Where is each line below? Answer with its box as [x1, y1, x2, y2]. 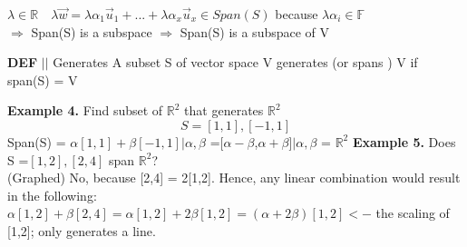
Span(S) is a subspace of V [180, 22, 330, 41]
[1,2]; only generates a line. [7, 221, 156, 240]
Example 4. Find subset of [7, 101, 163, 120]
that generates [184, 101, 264, 120]
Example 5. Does [352, 132, 456, 151]
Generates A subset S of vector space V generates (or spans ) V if [53, 53, 418, 72]
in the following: [7, 185, 97, 204]
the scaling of [375, 203, 450, 222]
